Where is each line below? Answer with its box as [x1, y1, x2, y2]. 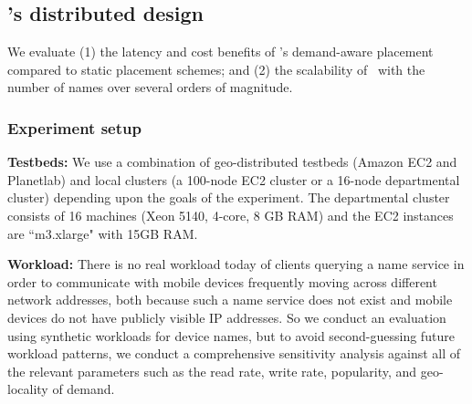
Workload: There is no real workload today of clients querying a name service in [7, 254, 465, 274]
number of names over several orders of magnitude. [7, 78, 293, 97]
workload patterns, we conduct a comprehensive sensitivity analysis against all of [7, 344, 461, 363]
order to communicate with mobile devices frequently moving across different [7, 272, 437, 291]
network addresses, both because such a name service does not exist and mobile [7, 290, 453, 309]
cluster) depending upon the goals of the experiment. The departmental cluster [7, 188, 450, 207]
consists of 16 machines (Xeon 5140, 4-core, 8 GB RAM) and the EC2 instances [7, 205, 454, 224]
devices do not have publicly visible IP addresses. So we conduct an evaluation [7, 307, 446, 326]
